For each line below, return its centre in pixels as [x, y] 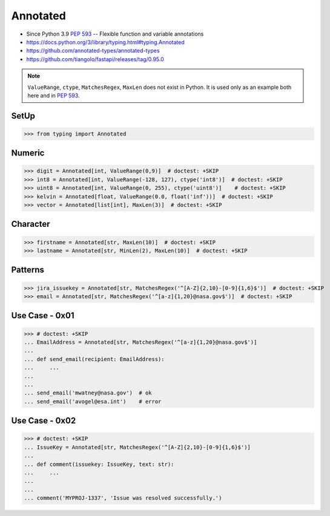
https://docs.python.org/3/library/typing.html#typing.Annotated [105, 42]
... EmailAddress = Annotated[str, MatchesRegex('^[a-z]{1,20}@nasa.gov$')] [140, 342]
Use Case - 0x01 [43, 315]
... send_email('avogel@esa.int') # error [93, 401]
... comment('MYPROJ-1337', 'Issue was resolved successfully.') [123, 498]
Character [31, 224]
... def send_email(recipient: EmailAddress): [94, 359]
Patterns [28, 270]
